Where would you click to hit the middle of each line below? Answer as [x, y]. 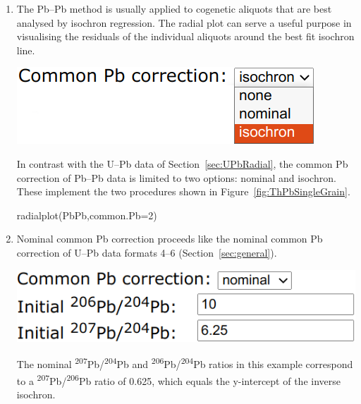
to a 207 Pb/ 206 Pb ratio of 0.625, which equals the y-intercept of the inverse [178, 379]
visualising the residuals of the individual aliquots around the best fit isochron [185, 36]
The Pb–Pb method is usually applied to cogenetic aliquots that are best [174, 8]
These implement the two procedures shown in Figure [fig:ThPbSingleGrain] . [183, 191]
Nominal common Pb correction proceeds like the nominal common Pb [170, 239]
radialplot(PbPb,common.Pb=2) [87, 215]
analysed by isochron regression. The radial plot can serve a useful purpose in [184, 22]
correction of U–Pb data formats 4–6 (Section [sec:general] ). [147, 252]
